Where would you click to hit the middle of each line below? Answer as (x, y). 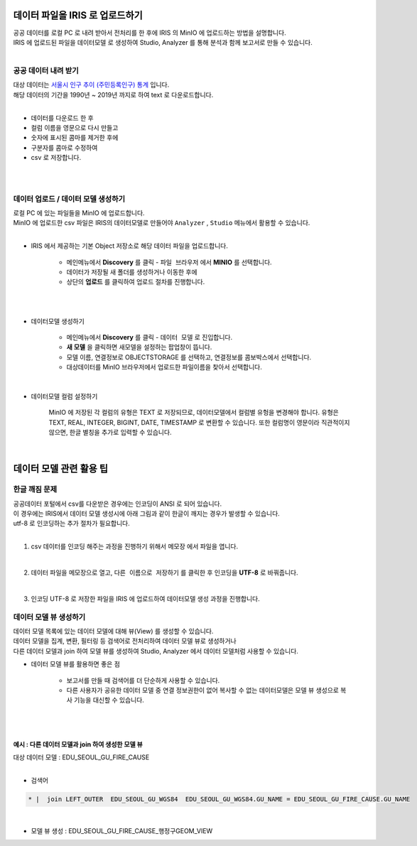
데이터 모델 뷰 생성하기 (49, 617)
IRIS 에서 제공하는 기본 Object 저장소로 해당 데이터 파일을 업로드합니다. (130, 246)
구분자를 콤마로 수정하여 (64, 147)
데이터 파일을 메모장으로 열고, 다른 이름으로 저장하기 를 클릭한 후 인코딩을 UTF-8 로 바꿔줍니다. (164, 573)
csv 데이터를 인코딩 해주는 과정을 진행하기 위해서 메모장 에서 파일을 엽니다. (134, 546)
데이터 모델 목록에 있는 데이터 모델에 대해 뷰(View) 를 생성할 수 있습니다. (113, 631)
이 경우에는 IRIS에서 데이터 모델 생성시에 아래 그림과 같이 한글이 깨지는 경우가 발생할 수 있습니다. (146, 514)
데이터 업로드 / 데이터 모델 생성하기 (69, 199)
